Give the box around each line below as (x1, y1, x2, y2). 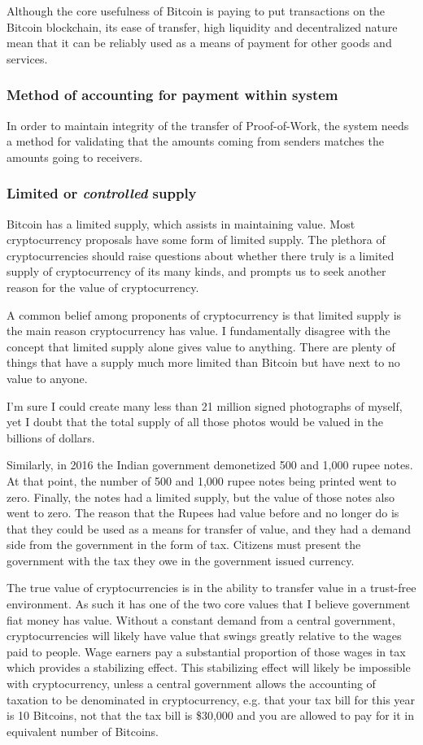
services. (7, 50, 48, 67)
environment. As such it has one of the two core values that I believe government (7, 595, 411, 612)
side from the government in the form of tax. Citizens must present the (7, 536, 361, 553)
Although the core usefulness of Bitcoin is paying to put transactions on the (7, 2, 386, 19)
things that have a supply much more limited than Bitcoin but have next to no (7, 354, 400, 371)
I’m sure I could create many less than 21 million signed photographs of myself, (7, 397, 403, 414)
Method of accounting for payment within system (7, 85, 338, 105)
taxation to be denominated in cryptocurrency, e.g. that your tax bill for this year (7, 691, 416, 708)
